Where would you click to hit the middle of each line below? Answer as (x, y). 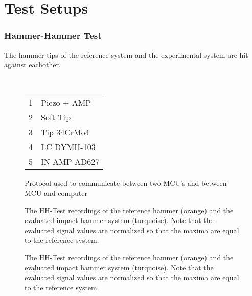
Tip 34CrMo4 (65, 132)
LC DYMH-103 (68, 147)
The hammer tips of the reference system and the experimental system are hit (126, 54)
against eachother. (32, 65)
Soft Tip (56, 117)
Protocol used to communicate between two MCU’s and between (126, 183)
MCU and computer (56, 193)
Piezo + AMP (66, 103)
